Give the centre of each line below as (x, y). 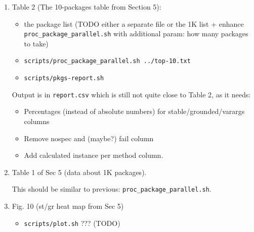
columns (37, 121)
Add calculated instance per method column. (94, 155)
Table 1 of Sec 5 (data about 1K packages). (79, 172)
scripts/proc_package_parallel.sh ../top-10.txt (107, 61)
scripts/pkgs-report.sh (64, 78)
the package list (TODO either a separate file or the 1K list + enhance (134, 23)
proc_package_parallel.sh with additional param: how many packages (136, 34)
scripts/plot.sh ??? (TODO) (72, 223)
